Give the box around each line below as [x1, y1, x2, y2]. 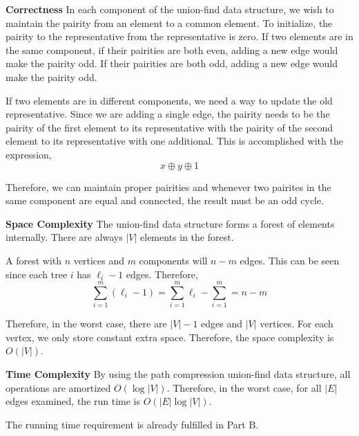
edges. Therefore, [126, 266, 198, 281]
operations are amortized [6, 380, 111, 394]
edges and [201, 316, 243, 331]
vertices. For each [260, 316, 333, 331]
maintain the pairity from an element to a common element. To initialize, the [6, 15, 333, 30]
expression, [6, 147, 52, 161]
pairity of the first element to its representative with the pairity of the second [6, 120, 333, 134]
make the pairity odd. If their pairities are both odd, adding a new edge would [6, 56, 338, 71]
